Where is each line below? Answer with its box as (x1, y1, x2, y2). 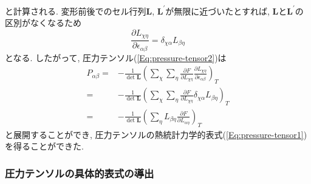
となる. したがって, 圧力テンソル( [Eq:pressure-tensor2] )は (5, 51, 227, 64)
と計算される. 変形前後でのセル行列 (5, 4, 146, 17)
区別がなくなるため (5, 16, 81, 29)
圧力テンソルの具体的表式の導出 (5, 165, 154, 180)
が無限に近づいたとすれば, (165, 4, 270, 17)
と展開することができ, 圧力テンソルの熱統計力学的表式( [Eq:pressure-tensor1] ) (5, 128, 307, 140)
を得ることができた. (5, 140, 84, 153)
